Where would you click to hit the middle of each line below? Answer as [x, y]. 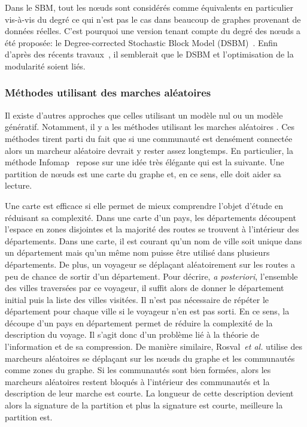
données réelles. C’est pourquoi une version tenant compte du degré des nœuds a [153, 31]
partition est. [29, 417]
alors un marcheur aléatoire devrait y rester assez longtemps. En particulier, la [149, 150]
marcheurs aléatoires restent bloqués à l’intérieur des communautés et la [137, 381]
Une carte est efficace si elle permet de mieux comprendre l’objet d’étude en [144, 205]
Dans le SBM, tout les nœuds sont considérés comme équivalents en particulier [149, 7]
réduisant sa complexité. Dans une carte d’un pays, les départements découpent [151, 217]
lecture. [19, 185]
